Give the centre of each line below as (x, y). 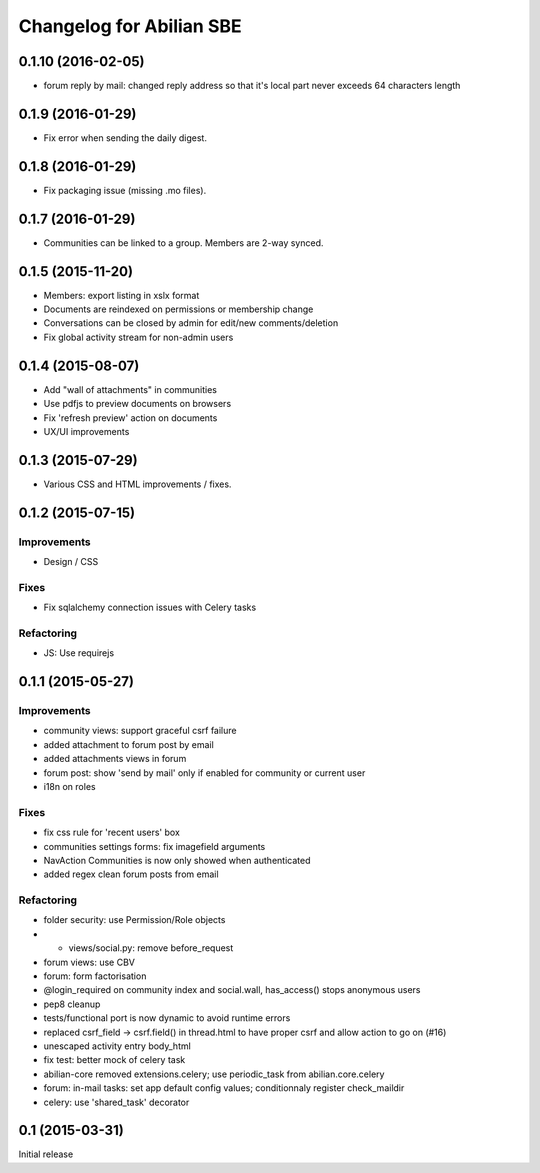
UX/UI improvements (86, 431)
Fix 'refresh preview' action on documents (130, 417)
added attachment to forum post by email (128, 744)
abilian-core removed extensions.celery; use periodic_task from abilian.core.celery (214, 1074)
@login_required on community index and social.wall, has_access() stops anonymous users (232, 990)
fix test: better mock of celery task (114, 1060)
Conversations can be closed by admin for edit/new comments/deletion (191, 323)
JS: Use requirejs (79, 653)
